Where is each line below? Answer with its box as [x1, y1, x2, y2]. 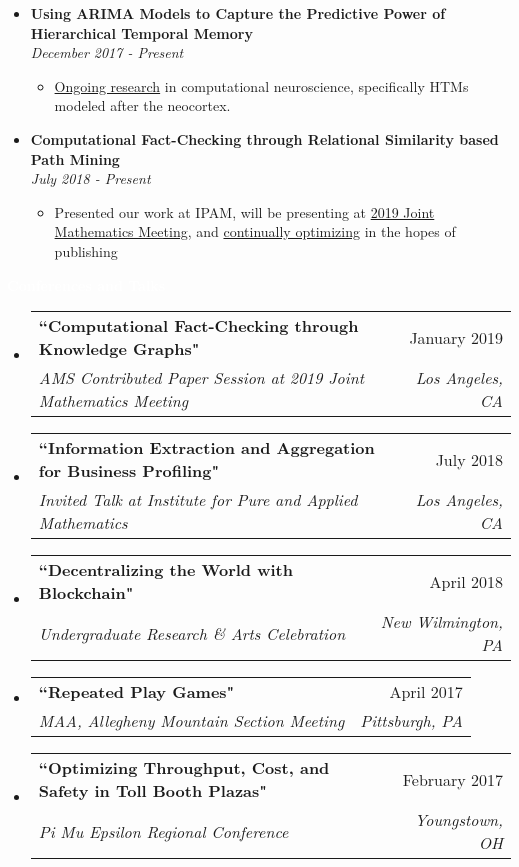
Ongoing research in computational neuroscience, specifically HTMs [54, 75, 469, 96]
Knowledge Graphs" [38, 337, 200, 361]
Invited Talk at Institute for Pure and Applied [38, 488, 358, 512]
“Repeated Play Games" [38, 680, 235, 704]
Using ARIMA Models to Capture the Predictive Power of [30, 3, 446, 23]
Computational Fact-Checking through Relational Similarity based [30, 128, 499, 149]
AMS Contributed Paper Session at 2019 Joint [38, 366, 364, 390]
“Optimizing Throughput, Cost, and [38, 756, 330, 780]
